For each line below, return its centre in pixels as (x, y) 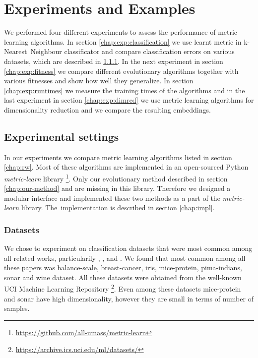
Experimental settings (62, 136)
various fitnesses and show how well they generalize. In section (99, 81)
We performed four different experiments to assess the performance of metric (121, 32)
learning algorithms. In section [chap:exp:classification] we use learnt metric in (123, 41)
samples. (17, 308)
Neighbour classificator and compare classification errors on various (132, 51)
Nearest (16, 51)
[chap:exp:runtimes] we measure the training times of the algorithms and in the (125, 90)
